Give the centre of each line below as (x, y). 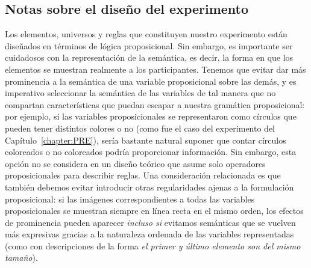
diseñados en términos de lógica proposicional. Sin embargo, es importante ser (149, 45)
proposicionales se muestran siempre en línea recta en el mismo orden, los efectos (154, 211)
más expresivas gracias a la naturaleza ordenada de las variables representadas (149, 234)
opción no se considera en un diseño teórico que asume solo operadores (135, 163)
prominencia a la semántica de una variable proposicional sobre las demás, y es (151, 81)
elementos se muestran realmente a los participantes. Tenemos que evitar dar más (155, 69)
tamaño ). (21, 257)
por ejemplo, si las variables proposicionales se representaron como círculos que (151, 116)
